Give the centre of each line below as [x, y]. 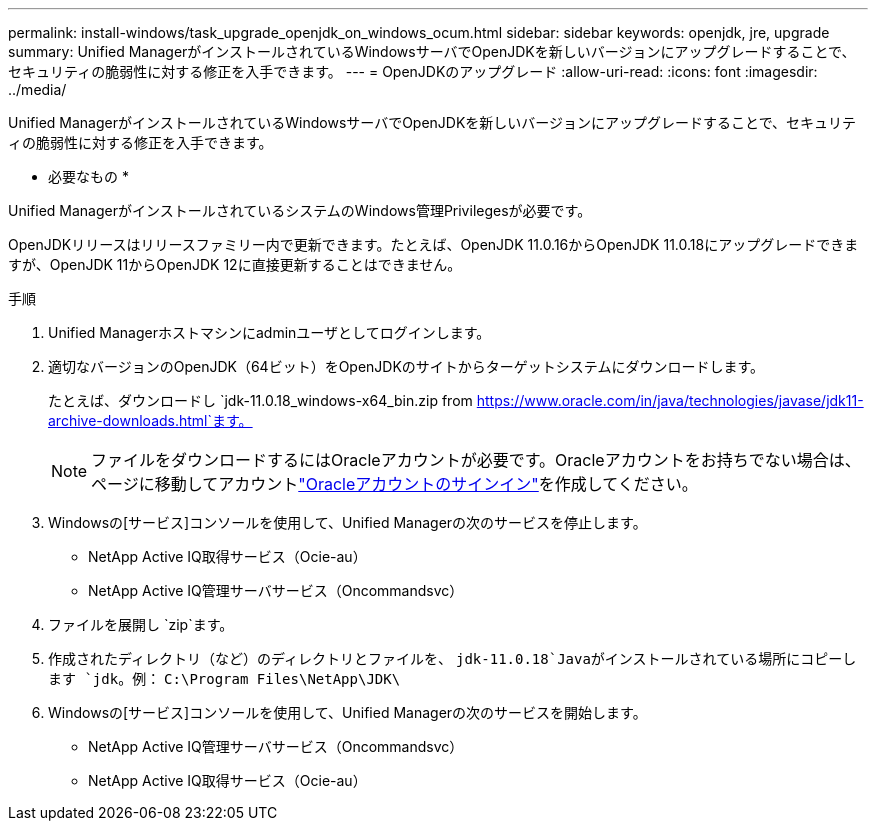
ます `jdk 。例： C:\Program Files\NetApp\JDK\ [224, 678]
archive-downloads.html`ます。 [150, 420]
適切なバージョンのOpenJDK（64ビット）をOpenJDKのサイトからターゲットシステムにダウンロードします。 [406, 366]
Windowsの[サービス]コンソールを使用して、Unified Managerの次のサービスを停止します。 [347, 522]
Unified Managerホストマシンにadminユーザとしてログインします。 [269, 332]
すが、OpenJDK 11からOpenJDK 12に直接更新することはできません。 [235, 264]
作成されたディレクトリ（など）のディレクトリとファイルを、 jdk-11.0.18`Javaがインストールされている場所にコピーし [452, 658]
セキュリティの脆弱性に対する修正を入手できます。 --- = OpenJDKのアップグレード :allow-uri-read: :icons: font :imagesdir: [413, 71]
